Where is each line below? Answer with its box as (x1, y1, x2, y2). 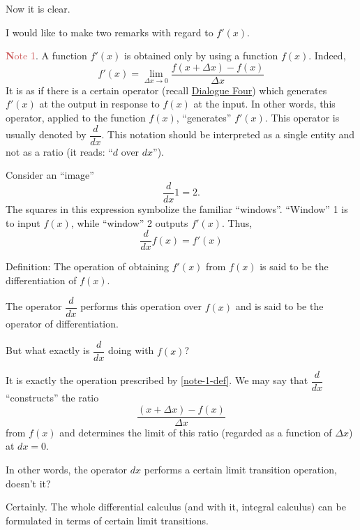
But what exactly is (6, 343, 90, 358)
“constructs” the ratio (6, 390, 99, 405)
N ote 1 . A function (6, 48, 87, 63)
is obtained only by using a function (123, 48, 278, 63)
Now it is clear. (6, 1, 70, 15)
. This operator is (264, 110, 340, 125)
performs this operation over (80, 299, 202, 314)
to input (6, 215, 40, 230)
